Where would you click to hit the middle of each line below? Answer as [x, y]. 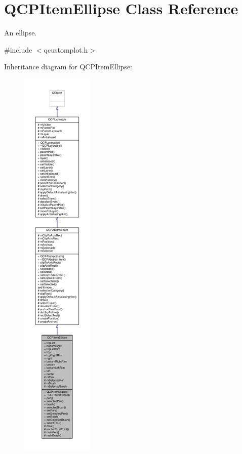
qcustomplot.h [66, 49]
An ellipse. [21, 33]
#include [18, 49]
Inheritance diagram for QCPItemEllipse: [68, 67]
